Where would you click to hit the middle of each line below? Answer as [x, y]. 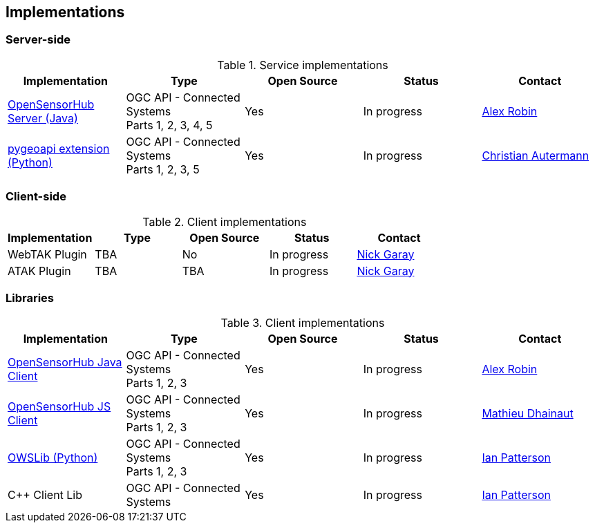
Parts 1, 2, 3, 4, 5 [169, 125]
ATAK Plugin [39, 271]
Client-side [36, 197]
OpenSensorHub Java [65, 362]
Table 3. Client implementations [303, 323]
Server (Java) [43, 118]
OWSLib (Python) [53, 458]
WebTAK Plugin [47, 254]
